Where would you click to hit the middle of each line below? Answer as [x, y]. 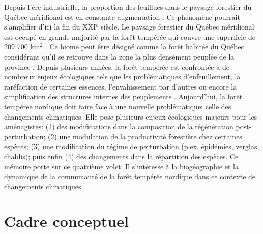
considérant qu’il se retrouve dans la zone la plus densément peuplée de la [119, 56]
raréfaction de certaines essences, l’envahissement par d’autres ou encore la [121, 86]
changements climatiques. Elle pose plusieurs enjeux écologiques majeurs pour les [131, 116]
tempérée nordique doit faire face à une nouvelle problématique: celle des [118, 106]
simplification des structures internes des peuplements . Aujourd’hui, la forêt [123, 96]
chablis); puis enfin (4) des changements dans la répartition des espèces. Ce [121, 156]
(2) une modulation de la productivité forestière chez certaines [145, 136]
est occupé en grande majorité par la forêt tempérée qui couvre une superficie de [130, 36]
